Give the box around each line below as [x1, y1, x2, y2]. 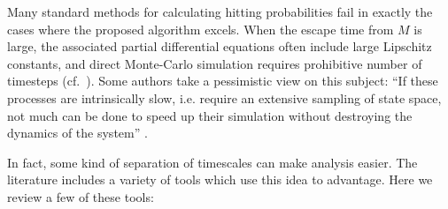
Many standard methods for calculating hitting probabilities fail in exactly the [7, 3, 433, 20]
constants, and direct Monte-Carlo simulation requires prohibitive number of [7, 54, 422, 72]
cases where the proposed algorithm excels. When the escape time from [7, 19, 394, 38]
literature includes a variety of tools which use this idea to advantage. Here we [7, 170, 433, 189]
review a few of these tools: [7, 187, 154, 205]
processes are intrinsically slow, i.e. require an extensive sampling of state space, [7, 88, 442, 107]
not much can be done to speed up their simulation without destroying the [7, 106, 413, 124]
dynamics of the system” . [7, 123, 148, 142]
